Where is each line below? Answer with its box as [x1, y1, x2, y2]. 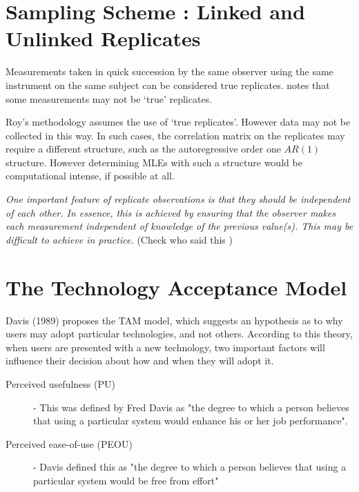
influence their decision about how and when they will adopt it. [6, 353, 274, 368]
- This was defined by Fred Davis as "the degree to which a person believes [33, 400, 349, 414]
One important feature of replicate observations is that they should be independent [6, 192, 351, 206]
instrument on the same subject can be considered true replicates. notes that [6, 77, 330, 92]
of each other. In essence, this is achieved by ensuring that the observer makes [6, 205, 336, 219]
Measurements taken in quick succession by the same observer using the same [6, 64, 333, 79]
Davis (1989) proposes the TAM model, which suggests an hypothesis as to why [6, 313, 343, 327]
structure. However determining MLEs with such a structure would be [6, 155, 302, 169]
